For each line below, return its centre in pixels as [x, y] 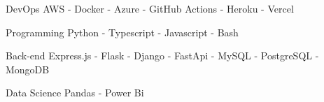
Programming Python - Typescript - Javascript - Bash [122, 32]
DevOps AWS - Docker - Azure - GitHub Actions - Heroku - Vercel [150, 8]
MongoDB [28, 69]
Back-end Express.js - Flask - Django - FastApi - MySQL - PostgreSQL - [162, 56]
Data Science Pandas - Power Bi [75, 93]
